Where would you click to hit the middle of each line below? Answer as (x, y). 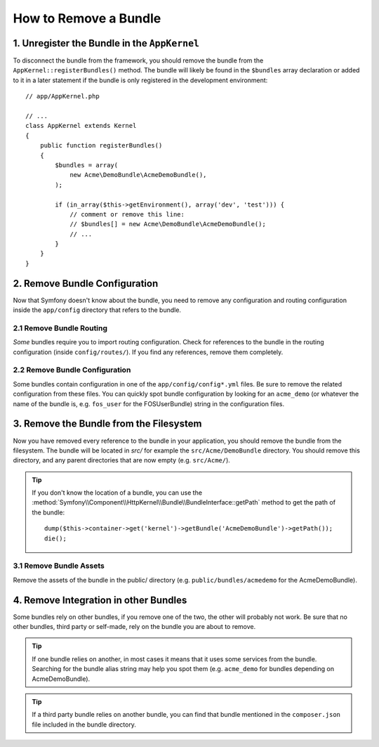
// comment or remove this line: (127, 214)
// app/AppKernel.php (62, 96)
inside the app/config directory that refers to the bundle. (97, 310)
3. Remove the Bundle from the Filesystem (107, 424)
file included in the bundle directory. (84, 725)
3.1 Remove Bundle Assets (59, 566)
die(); (55, 538)
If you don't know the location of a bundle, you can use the (117, 493)
